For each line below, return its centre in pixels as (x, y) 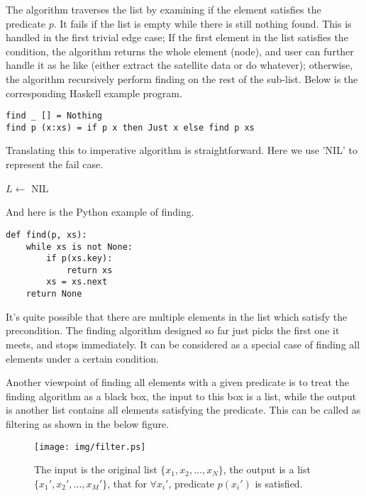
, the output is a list (267, 469)
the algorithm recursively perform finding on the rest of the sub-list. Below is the (182, 78)
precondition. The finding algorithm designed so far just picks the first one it (173, 330)
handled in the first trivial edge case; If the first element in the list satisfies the (177, 37)
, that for (127, 483)
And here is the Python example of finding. (100, 212)
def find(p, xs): (46, 235)
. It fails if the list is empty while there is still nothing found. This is (203, 23)
